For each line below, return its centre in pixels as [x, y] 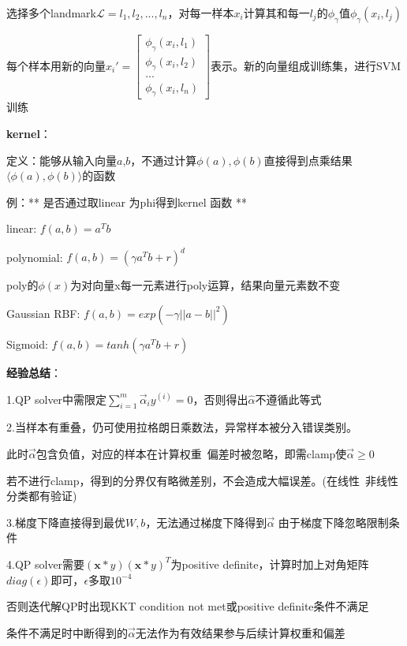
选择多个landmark [52, 13]
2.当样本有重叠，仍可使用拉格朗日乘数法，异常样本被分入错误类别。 [182, 427]
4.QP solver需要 [46, 564]
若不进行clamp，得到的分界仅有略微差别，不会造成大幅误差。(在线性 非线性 [202, 480]
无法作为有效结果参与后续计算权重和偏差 [240, 632]
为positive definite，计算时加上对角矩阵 [270, 564]
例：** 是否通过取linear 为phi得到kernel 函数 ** [127, 202]
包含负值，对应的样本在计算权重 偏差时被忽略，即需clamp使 [191, 453]
